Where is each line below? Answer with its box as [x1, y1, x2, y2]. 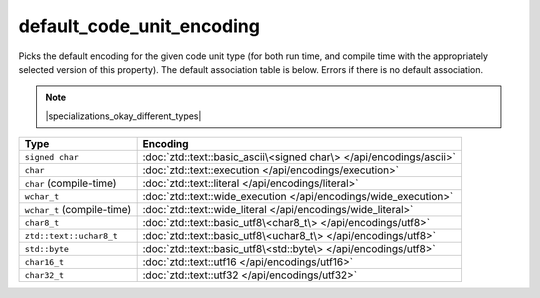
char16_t [24, 256, 65, 267]
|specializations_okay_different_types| [45, 110, 202, 122]
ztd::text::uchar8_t [24, 230, 119, 241]
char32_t [24, 270, 65, 280]
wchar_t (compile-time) [24, 203, 132, 217]
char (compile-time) [24, 176, 117, 190]
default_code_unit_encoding [18, 15, 260, 37]
